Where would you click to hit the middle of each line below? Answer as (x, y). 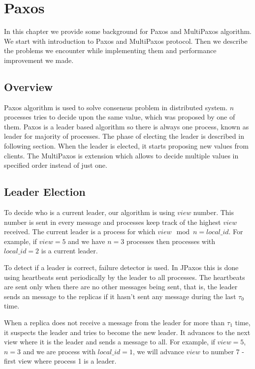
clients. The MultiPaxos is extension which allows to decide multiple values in (121, 155)
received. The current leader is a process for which (80, 231)
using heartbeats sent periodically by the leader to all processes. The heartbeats (125, 277)
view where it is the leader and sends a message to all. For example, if (110, 342)
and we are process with (59, 351)
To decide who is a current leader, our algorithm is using (90, 212)
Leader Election (45, 192)
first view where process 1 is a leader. (60, 361)
